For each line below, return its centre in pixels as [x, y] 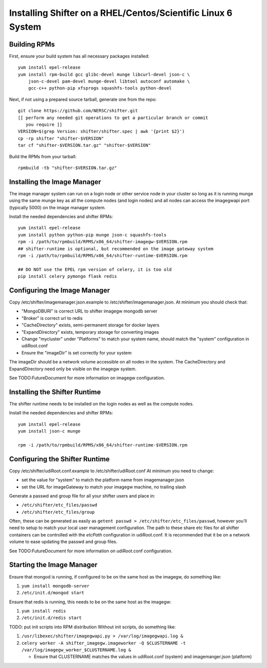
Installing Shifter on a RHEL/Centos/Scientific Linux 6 [121, 13]
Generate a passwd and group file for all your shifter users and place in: [82, 496]
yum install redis [44, 611]
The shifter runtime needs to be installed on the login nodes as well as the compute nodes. [101, 403]
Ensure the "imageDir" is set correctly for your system [77, 353]
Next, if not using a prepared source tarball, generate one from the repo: [83, 99]
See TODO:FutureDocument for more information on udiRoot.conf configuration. [91, 551]
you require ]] [44, 124]
